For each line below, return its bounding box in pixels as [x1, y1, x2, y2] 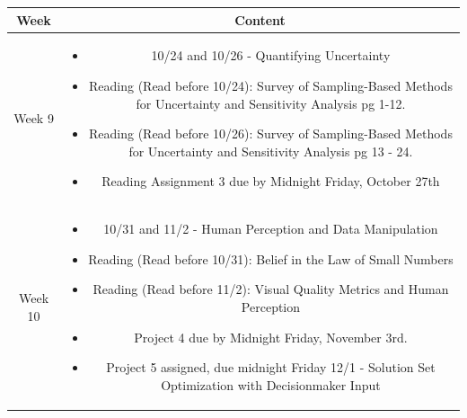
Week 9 [13, 109, 54, 128]
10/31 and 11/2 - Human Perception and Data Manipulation [103, 219, 438, 238]
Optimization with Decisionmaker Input [161, 375, 381, 394]
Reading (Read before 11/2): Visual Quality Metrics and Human [93, 280, 449, 298]
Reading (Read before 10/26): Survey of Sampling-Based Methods [89, 124, 453, 143]
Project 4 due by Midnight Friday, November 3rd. [134, 327, 408, 346]
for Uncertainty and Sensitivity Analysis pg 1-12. [136, 93, 406, 112]
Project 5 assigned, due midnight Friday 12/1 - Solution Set [106, 358, 436, 377]
